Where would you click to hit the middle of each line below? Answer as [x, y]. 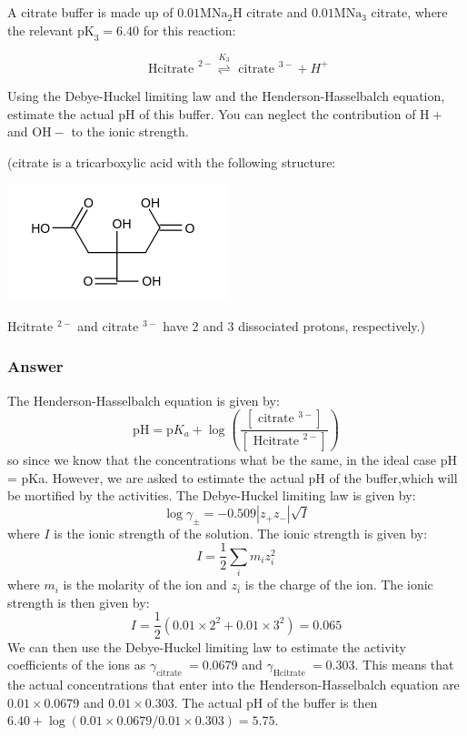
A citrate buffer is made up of [90, 12]
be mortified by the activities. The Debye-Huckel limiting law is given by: [212, 495]
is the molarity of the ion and [145, 585]
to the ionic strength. [130, 131]
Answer [35, 366]
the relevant [40, 30]
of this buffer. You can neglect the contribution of [278, 113]
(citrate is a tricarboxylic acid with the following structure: [172, 161]
